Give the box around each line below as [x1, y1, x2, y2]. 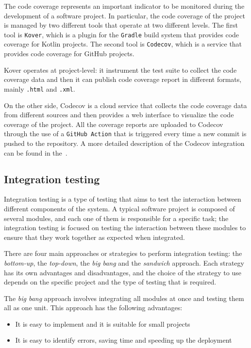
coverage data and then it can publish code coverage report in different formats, [4, 74, 242, 84]
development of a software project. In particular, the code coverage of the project [4, 10, 245, 20]
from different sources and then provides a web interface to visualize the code [4, 110, 234, 120]
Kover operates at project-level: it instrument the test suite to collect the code [4, 64, 237, 75]
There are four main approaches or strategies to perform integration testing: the [4, 248, 242, 258]
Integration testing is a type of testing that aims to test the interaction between [4, 194, 241, 204]
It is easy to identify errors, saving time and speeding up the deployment [15, 335, 232, 345]
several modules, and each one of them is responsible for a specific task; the [4, 213, 229, 223]
